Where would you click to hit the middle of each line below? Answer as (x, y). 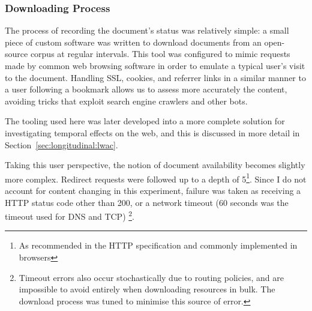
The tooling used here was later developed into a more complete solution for (145, 121)
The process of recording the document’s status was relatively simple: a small (147, 30)
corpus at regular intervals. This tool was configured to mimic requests (160, 54)
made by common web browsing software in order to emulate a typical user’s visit (155, 65)
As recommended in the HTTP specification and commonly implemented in (158, 245)
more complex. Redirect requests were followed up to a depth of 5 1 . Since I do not (156, 178)
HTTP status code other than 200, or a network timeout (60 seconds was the (147, 202)
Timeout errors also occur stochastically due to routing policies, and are (151, 277)
